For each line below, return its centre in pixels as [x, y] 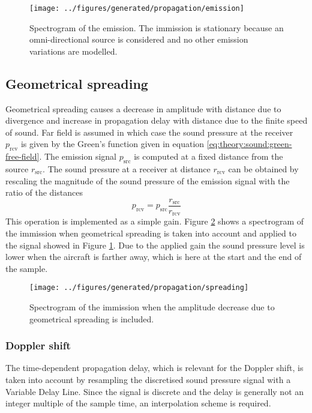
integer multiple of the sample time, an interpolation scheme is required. [138, 403]
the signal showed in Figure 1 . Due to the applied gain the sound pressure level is [155, 245]
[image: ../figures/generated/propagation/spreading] [139, 288]
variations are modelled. [73, 51]
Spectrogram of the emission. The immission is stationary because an [157, 27]
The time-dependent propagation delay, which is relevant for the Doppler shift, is [154, 368]
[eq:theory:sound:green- [249, 144]
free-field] [22, 156]
